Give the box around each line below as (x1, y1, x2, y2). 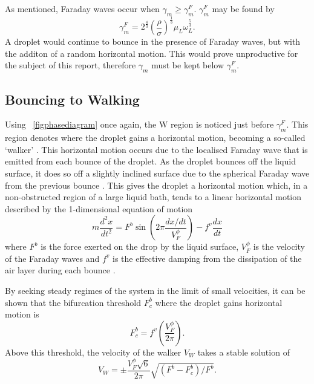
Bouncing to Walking (5, 89, 140, 108)
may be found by (212, 2, 275, 15)
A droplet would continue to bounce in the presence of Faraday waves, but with (5, 35, 301, 48)
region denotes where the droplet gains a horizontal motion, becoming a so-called (5, 131, 306, 144)
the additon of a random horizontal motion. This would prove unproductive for (5, 47, 298, 59)
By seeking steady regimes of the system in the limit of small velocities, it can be (5, 284, 306, 297)
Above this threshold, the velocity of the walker (5, 345, 182, 358)
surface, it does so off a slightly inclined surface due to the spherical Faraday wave (5, 166, 310, 179)
